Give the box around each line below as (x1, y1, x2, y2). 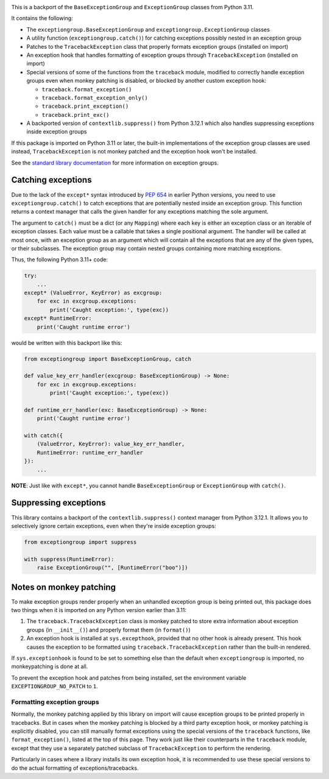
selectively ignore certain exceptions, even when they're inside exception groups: (11, 522, 216, 529)
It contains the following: (11, 15, 73, 22)
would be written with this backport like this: (11, 339, 122, 347)
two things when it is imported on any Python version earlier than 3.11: (11, 606, 187, 613)
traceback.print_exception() (41, 103, 129, 110)
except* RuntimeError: (24, 315, 92, 322)
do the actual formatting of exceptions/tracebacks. (11, 764, 139, 772)
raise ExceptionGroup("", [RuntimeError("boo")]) (37, 564, 188, 571)
